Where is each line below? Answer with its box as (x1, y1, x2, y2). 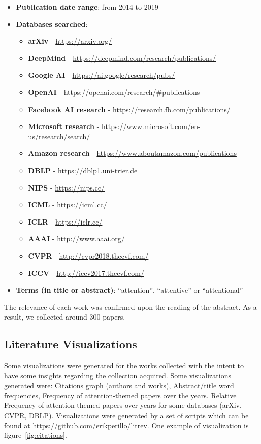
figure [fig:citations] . (4, 430, 67, 440)
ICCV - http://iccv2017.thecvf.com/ (28, 267, 144, 278)
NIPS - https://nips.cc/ (28, 182, 105, 193)
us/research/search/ (28, 131, 90, 141)
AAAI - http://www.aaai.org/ (28, 233, 125, 244)
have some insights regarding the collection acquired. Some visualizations (4, 370, 231, 380)
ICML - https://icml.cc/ (28, 199, 107, 210)
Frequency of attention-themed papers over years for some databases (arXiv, (4, 400, 242, 410)
